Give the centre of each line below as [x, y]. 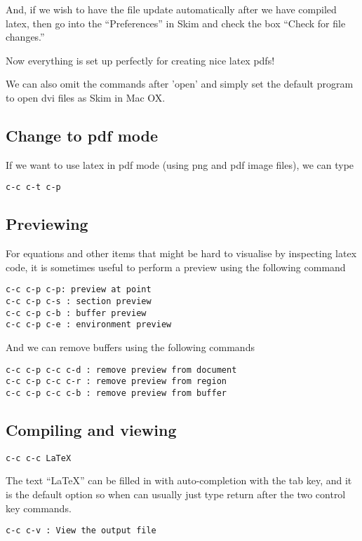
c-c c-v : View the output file [81, 531]
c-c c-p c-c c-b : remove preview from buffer [116, 393]
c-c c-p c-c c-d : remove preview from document [121, 370]
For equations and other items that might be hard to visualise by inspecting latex [181, 253]
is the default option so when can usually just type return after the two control [176, 494]
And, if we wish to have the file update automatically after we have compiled [171, 9]
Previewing [47, 224]
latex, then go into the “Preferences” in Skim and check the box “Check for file [176, 23]
